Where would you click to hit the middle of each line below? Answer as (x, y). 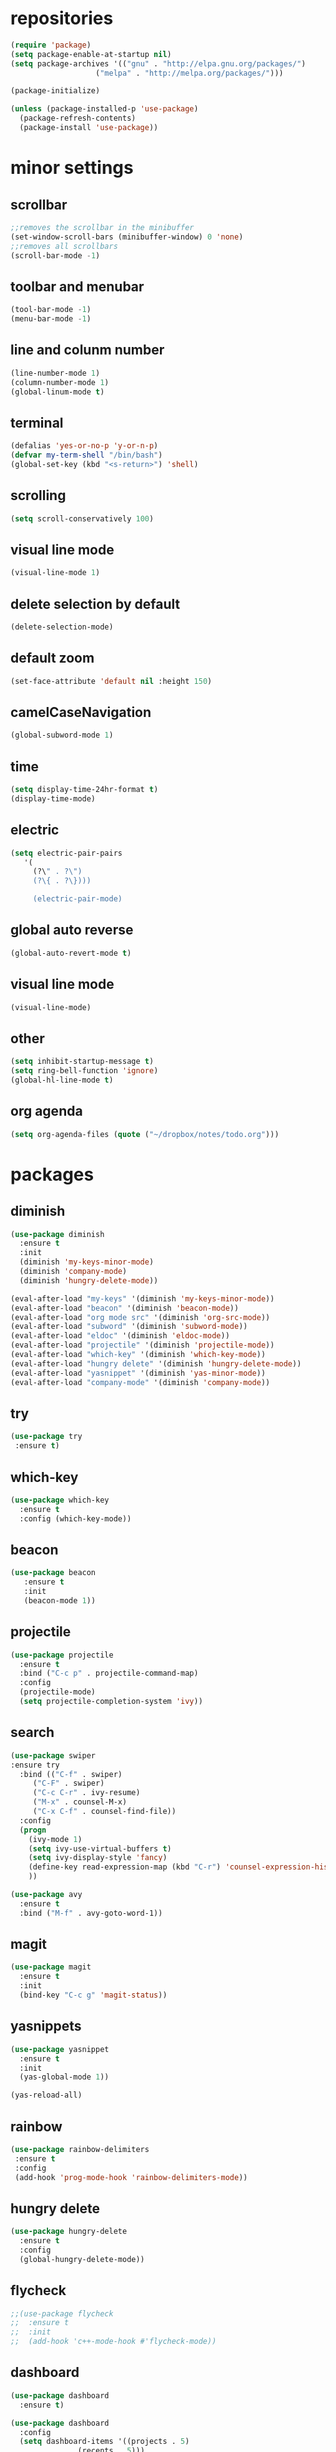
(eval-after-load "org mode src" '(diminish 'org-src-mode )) (140, 1317)
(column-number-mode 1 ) (60, 382)
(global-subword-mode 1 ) (62, 735)
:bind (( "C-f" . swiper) (71, 1774)
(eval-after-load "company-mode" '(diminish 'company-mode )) (140, 1382)
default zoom (52, 658)
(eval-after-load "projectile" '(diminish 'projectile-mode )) (142, 1345)
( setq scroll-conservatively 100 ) (82, 518)
